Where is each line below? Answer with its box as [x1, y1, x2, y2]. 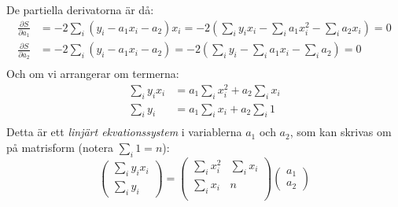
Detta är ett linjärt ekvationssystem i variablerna [6, 124, 242, 140]
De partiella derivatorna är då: [6, 2, 154, 17]
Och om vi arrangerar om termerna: [6, 65, 179, 82]
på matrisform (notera [6, 139, 113, 156]
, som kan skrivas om [289, 124, 392, 140]
